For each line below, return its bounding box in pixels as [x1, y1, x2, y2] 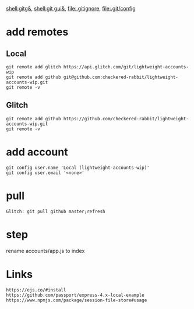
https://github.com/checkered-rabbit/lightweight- [63, 116, 189, 121]
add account [6, 145, 68, 158]
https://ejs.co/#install [6, 287, 66, 293]
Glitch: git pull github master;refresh [6, 209, 106, 214]
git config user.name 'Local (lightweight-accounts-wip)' [6, 165, 150, 171]
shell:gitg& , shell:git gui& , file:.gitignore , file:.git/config [6, 5, 136, 12]
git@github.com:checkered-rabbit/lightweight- [63, 74, 179, 80]
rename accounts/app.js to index [6, 247, 85, 254]
